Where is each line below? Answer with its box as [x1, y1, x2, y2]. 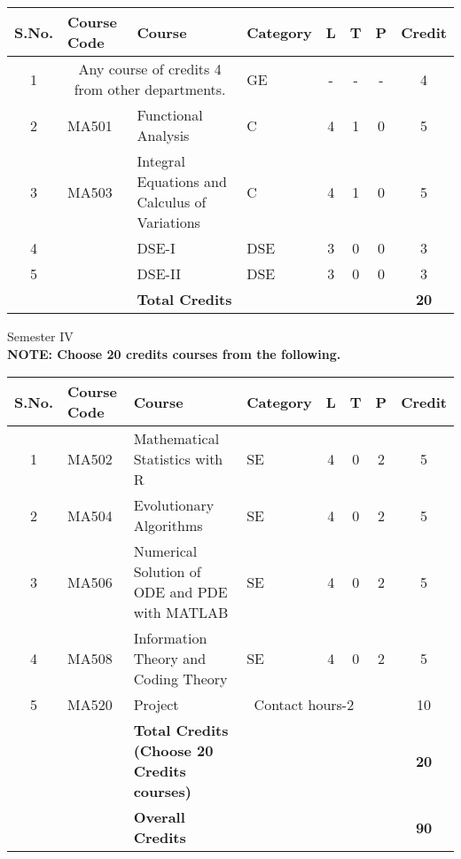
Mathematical [133, 428, 220, 449]
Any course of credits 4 [78, 59, 222, 79]
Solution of [133, 561, 201, 582]
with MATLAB [133, 602, 229, 623]
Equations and [137, 171, 227, 191]
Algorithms [133, 515, 203, 536]
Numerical [133, 541, 198, 562]
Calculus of [137, 191, 207, 212]
